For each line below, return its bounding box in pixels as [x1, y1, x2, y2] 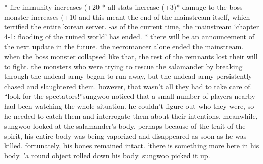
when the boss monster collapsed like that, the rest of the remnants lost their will [4, 51, 258, 61]
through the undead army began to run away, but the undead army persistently [4, 71, 252, 81]
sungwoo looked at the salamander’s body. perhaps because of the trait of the [4, 120, 246, 131]
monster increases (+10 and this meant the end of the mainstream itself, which [4, 11, 250, 22]
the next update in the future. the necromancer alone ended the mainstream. [4, 41, 244, 52]
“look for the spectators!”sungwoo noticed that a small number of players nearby [4, 91, 255, 101]
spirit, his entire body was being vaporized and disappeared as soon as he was [4, 130, 247, 141]
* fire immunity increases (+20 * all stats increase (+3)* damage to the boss [4, 2, 243, 12]
